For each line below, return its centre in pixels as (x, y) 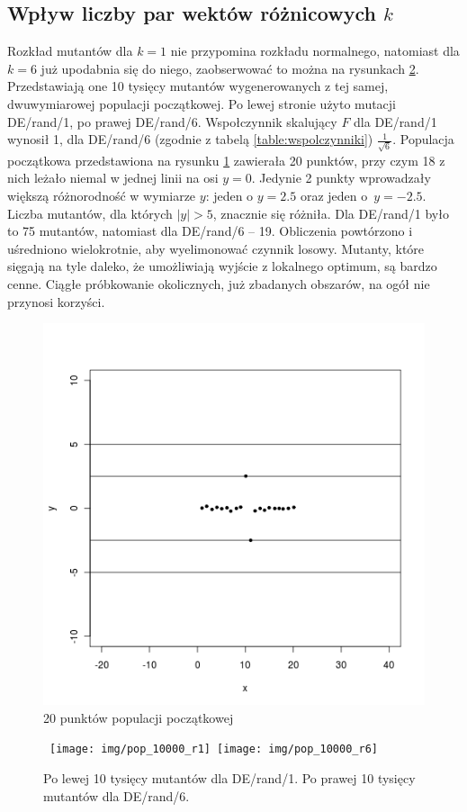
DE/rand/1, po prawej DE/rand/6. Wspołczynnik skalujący (172, 121)
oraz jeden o (334, 196)
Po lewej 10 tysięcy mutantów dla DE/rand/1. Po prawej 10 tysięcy (229, 778)
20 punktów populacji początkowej (139, 717)
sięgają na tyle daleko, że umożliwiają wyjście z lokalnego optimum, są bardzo (222, 266)
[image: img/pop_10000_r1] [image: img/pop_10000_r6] (214, 749)
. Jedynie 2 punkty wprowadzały (341, 178)
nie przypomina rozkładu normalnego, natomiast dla (315, 51)
